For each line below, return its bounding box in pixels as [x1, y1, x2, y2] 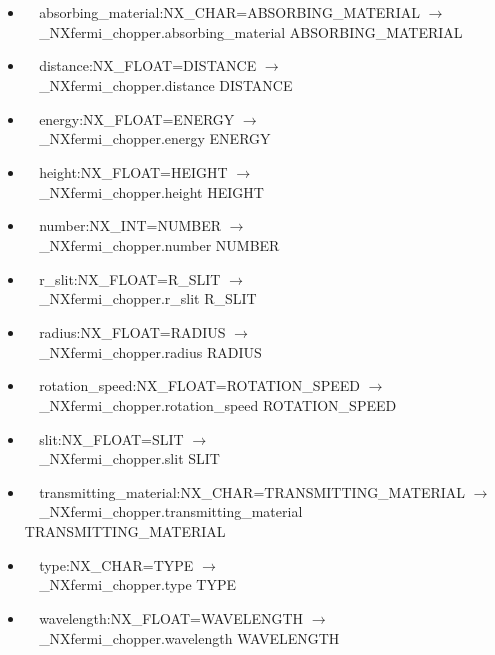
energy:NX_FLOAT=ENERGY [39, 108, 235, 129]
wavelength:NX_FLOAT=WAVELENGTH [39, 608, 304, 629]
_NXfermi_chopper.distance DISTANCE [39, 74, 293, 95]
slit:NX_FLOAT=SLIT [39, 428, 184, 449]
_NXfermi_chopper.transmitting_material [39, 501, 303, 522]
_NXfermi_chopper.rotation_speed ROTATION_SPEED [39, 394, 397, 415]
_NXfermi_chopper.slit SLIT [39, 448, 220, 469]
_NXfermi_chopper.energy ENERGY [39, 128, 271, 149]
